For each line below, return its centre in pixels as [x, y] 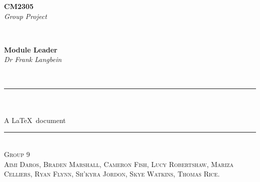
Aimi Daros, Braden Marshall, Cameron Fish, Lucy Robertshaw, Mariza [119, 164]
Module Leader [31, 49]
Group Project [25, 16]
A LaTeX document [35, 120]
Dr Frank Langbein [33, 59]
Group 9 [17, 154]
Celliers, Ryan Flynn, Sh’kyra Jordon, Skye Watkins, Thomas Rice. [112, 174]
